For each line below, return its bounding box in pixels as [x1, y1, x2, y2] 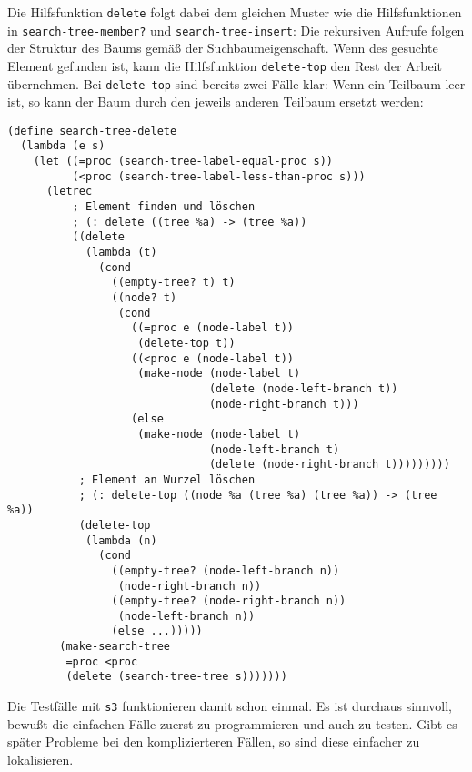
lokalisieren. [7, 749, 74, 768]
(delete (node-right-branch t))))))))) [208, 458, 450, 472]
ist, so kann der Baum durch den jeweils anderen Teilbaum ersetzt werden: [7, 92, 424, 111]
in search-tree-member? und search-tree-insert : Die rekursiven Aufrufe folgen [7, 20, 465, 39]
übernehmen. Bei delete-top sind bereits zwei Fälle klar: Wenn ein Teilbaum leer [7, 74, 466, 93]
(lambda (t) [85, 246, 157, 259]
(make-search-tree [59, 640, 170, 654]
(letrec [45, 185, 93, 198]
